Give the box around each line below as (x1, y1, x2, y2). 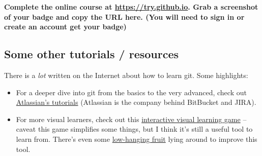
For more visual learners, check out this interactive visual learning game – (16, 113, 247, 124)
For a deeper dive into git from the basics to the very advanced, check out (16, 87, 247, 97)
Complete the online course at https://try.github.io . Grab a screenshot (4, 2, 258, 12)
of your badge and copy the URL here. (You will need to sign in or (4, 11, 245, 22)
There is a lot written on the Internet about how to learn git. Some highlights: (4, 69, 248, 80)
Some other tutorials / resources (4, 46, 179, 62)
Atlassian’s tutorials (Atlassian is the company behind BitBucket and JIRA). (16, 97, 256, 107)
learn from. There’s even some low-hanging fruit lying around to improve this (16, 133, 257, 144)
